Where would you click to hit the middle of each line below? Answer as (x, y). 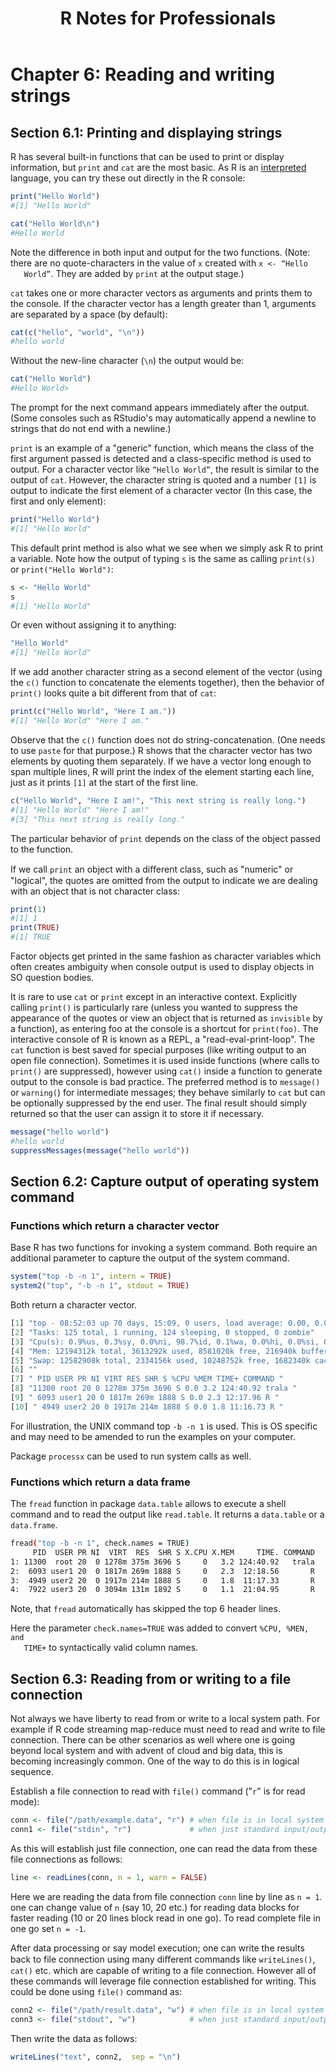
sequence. (32, 1772)
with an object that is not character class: (95, 891)
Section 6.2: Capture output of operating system (165, 1182)
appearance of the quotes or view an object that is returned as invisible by (166, 1018)
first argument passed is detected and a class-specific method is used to (161, 458)
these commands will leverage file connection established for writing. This (163, 1981)
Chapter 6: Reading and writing (143, 74)
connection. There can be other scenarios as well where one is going (153, 1740)
